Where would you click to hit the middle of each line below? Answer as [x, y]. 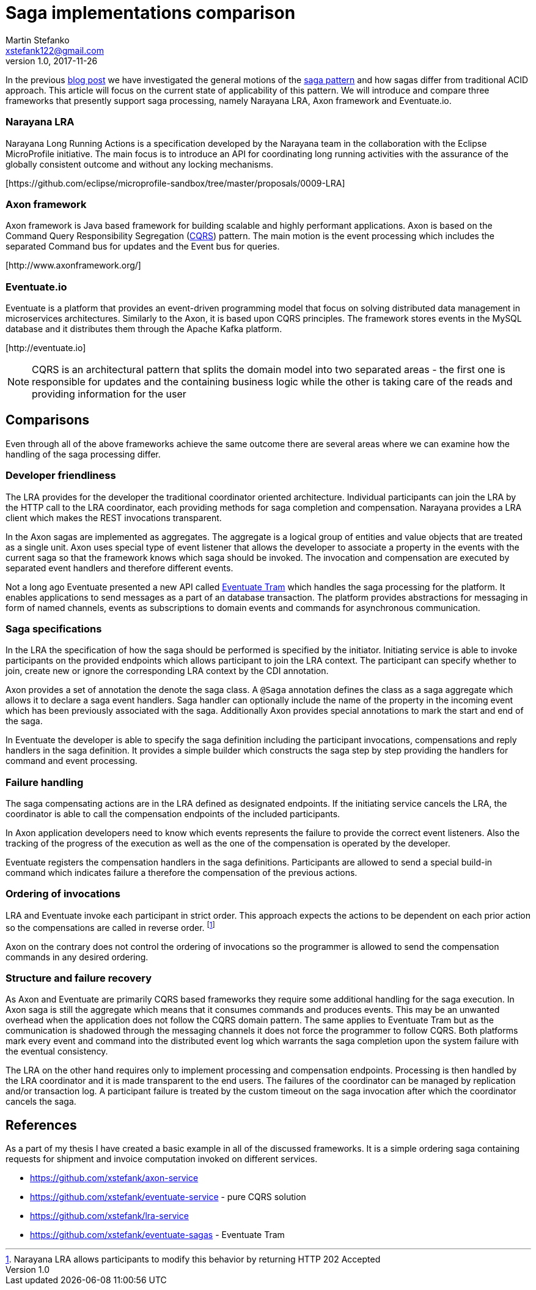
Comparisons [48, 420]
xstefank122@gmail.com [55, 50]
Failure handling [45, 782]
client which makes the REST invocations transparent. [114, 517]
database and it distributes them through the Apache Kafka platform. [144, 329]
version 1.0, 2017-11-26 [52, 61]
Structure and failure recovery [79, 978]
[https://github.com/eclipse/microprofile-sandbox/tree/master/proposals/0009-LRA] [175, 183]
